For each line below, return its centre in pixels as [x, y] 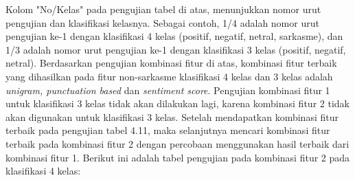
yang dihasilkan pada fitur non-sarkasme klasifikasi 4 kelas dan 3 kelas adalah [169, 76]
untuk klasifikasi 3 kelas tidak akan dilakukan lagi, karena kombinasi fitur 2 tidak [177, 103]
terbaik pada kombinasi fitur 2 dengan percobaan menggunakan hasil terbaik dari [177, 143]
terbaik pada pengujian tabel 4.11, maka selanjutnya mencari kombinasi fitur [168, 130]
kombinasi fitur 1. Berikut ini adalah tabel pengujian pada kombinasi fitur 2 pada [178, 157]
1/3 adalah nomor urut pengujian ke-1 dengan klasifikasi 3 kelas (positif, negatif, [176, 49]
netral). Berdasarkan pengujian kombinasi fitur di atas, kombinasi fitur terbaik [171, 63]
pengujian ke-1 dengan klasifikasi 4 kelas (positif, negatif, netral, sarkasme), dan [174, 36]
